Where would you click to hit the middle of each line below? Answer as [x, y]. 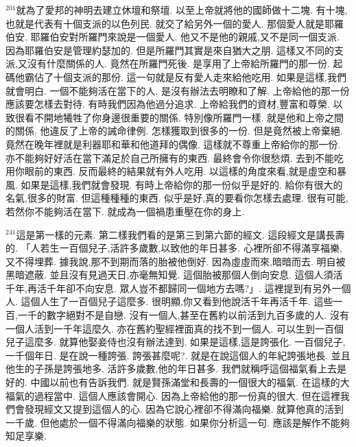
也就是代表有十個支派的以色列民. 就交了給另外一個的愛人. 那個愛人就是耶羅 [175, 23]
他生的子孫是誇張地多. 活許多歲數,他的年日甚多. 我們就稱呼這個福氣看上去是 [176, 369]
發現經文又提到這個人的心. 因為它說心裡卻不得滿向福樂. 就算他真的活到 [184, 409]
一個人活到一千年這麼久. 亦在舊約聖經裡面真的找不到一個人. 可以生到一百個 [175, 328]
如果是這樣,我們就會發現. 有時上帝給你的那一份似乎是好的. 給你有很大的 [182, 184]
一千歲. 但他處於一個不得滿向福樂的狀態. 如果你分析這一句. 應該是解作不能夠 [178, 422]
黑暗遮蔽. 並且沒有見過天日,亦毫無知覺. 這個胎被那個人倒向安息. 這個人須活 [174, 275]
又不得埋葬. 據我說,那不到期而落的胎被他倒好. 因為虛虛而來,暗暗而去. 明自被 [176, 261]
